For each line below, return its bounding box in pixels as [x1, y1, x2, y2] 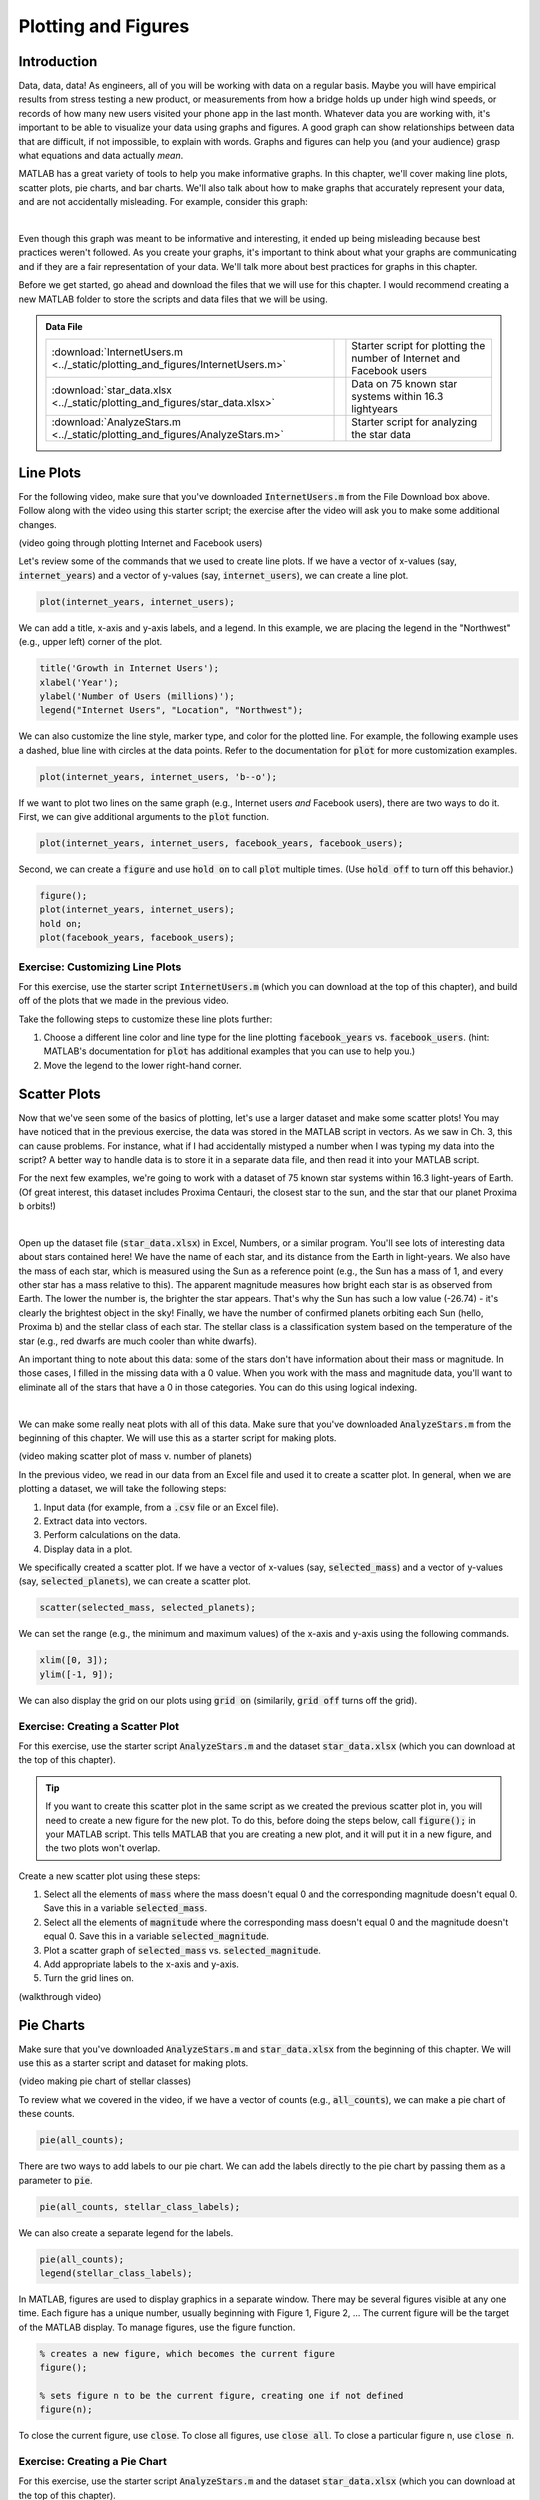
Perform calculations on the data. [43, 1529, 181, 1541]
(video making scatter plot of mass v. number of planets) [18, 1450, 253, 1462]
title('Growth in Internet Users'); [39, 663, 220, 674]
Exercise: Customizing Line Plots [18, 960, 182, 974]
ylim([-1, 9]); [39, 1668, 114, 1680]
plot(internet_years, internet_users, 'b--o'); [39, 771, 277, 782]
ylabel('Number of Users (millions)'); [39, 690, 235, 702]
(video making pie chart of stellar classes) [18, 2075, 192, 2087]
